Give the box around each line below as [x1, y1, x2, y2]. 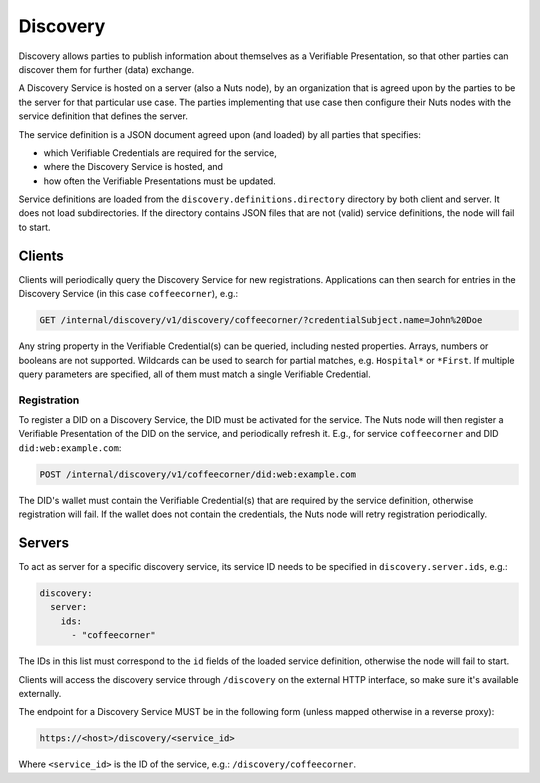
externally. [18, 688, 62, 699]
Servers [18, 534, 70, 551]
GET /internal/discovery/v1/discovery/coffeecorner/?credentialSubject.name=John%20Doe [39, 315, 483, 326]
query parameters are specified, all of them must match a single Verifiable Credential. [18, 368, 371, 380]
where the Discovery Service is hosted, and [43, 161, 224, 173]
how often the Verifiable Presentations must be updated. [43, 175, 277, 187]
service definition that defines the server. [18, 110, 189, 122]
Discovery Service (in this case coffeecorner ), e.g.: [18, 288, 239, 300]
